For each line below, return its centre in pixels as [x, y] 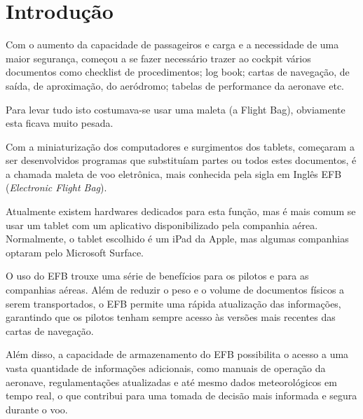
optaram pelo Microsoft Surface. [75, 252]
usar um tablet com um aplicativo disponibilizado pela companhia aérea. [162, 225]
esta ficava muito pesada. [60, 123]
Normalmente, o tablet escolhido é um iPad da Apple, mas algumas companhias [177, 239]
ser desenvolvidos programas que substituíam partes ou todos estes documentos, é [181, 160]
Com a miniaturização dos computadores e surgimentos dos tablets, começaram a [180, 146]
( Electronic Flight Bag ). [56, 187]
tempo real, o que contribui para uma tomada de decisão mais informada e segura [181, 396]
